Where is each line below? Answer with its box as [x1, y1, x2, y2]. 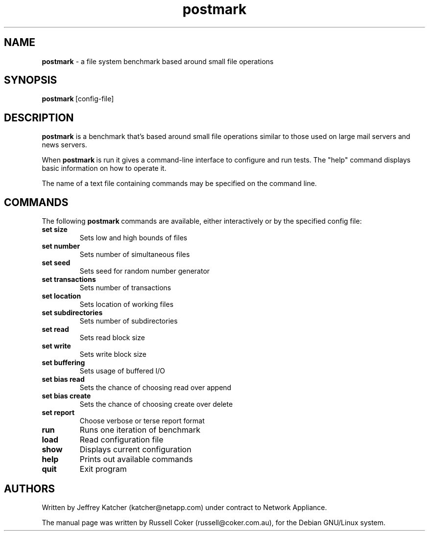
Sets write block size [79, 350, 146, 359]
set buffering [42, 358, 85, 367]
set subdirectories [42, 308, 103, 317]
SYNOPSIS [4, 74, 57, 87]
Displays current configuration [79, 444, 191, 455]
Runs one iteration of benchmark [79, 425, 201, 435]
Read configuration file [79, 435, 164, 445]
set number [42, 242, 80, 251]
